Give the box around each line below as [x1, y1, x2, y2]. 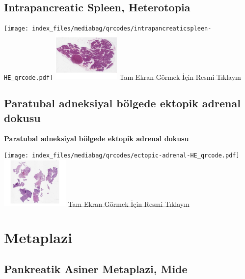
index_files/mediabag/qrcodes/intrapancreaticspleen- [32, 25, 212, 32]
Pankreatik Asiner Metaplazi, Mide [4, 261, 188, 276]
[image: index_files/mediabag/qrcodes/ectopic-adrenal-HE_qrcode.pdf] [4, 152, 240, 159]
